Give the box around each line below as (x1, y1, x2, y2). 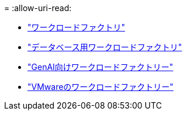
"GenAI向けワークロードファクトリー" (27, 62, 174, 72)
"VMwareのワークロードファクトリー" (27, 82, 174, 92)
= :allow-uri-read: (4, 3, 72, 13)
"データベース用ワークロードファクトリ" (27, 42, 182, 52)
